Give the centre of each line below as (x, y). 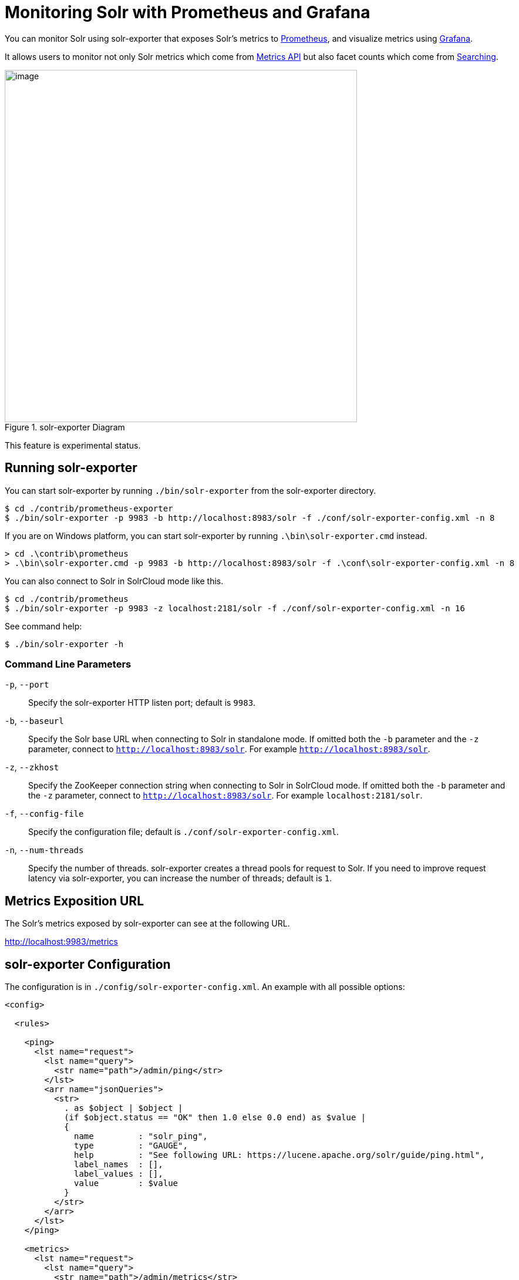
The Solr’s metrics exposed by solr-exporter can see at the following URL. (147, 924)
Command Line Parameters (68, 664)
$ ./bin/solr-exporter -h (64, 644)
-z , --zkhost (32, 767)
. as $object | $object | (124, 1108)
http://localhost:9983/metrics (61, 942)
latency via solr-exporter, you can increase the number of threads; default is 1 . (180, 878)
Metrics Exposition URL (75, 901)
